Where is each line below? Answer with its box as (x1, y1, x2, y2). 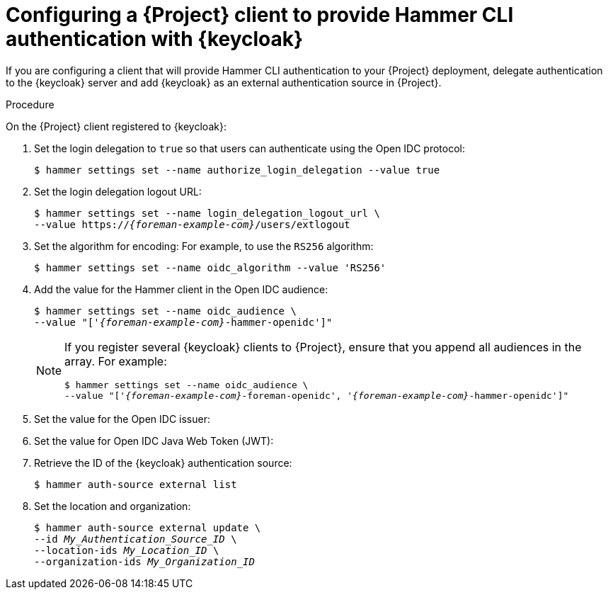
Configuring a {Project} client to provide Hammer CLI (6, 3, 514, 27)
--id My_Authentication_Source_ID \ (34, 533, 237, 545)
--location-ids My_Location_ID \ (34, 544, 219, 556)
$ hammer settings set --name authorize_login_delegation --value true (34, 164, 440, 176)
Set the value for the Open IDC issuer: (34, 412, 210, 425)
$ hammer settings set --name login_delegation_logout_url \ (34, 207, 380, 219)
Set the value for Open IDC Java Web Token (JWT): (34, 434, 274, 447)
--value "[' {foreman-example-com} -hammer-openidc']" (34, 316, 333, 328)
